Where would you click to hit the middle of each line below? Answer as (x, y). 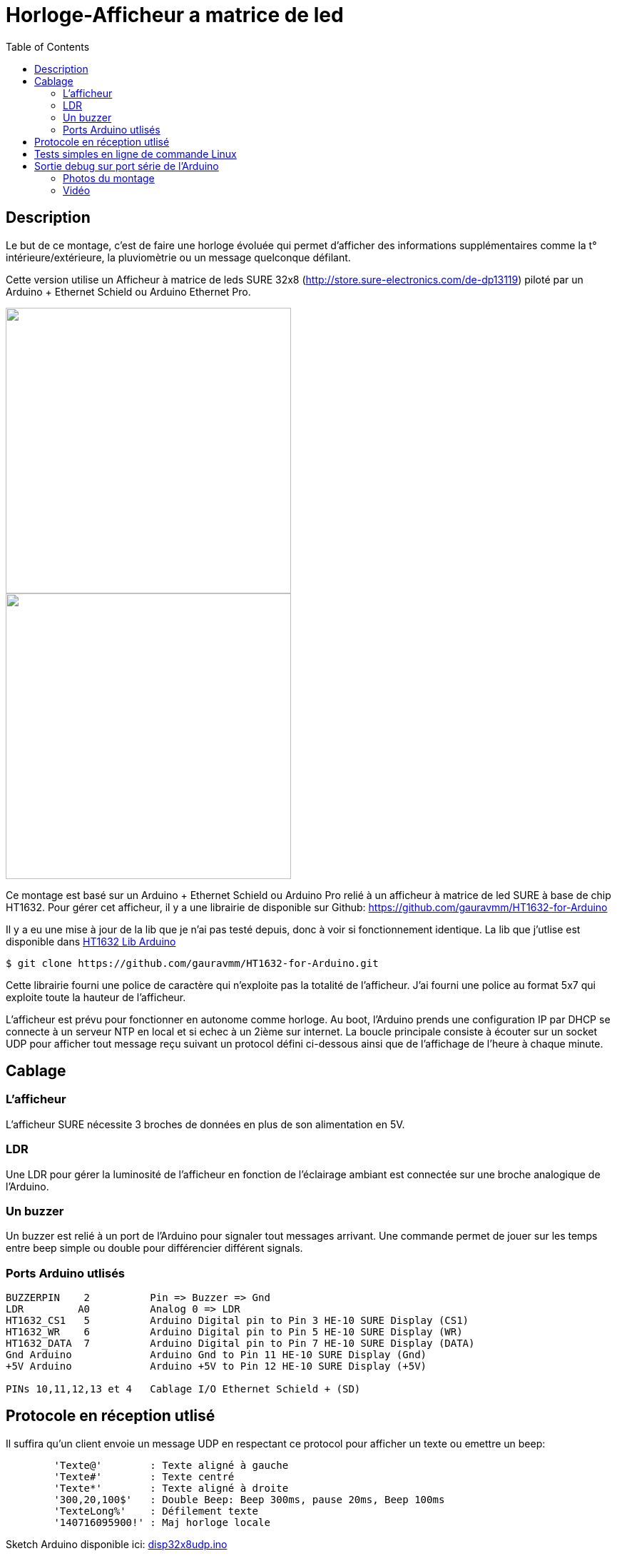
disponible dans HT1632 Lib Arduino (91, 941)
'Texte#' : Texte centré (144, 1476)
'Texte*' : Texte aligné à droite (171, 1488)
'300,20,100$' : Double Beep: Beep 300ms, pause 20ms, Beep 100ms (249, 1499)
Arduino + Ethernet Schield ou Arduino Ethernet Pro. (128, 291)
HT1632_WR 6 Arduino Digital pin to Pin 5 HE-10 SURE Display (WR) (234, 1332)
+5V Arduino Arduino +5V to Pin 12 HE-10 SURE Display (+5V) (216, 1366)
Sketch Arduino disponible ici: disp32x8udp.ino (117, 1544)
